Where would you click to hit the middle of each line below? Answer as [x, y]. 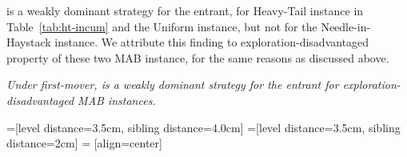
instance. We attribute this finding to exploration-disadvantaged [212, 42]
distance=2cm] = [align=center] [84, 143]
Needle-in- [346, 26]
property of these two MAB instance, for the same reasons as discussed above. [198, 57]
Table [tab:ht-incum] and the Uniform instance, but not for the [162, 26]
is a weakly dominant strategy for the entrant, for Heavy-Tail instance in [185, 10]
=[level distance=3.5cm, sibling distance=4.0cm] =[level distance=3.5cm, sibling [203, 127]
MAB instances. [117, 100]
